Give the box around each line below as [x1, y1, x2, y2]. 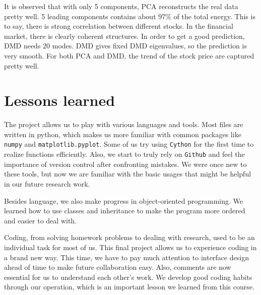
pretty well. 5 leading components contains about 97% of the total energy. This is [4, 11, 255, 21]
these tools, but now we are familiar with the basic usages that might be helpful [4, 168, 251, 179]
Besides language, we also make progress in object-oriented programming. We [4, 195, 243, 206]
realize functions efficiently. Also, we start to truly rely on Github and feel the [4, 149, 245, 159]
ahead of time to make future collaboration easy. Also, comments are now [4, 262, 231, 272]
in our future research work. [4, 178, 90, 189]
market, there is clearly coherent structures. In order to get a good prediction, [4, 30, 245, 41]
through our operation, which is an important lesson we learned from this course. [4, 281, 254, 292]
